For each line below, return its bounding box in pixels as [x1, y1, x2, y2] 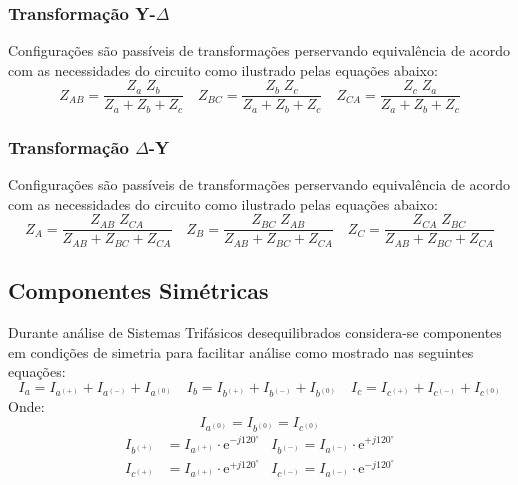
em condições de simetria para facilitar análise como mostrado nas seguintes [8, 341, 474, 362]
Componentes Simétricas [8, 275, 269, 306]
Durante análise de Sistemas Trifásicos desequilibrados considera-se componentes [8, 322, 502, 343]
